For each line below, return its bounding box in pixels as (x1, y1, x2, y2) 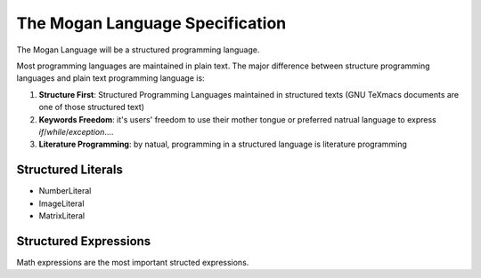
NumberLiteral (38, 186, 92, 196)
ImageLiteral (38, 198, 85, 209)
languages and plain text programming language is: (16, 73, 205, 83)
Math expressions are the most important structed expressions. (16, 257, 249, 267)
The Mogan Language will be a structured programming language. (16, 44, 260, 55)
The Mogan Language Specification (16, 13, 287, 33)
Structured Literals (16, 163, 124, 178)
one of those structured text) (38, 102, 144, 113)
